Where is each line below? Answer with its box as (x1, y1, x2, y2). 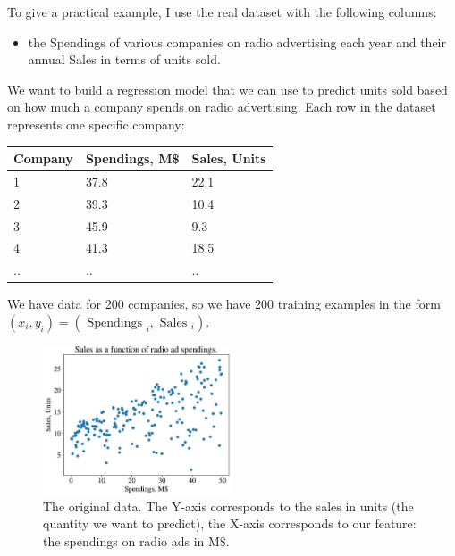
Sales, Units (191, 149, 266, 168)
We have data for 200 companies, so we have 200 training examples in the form (7, 295, 441, 313)
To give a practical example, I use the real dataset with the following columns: (7, 3, 437, 21)
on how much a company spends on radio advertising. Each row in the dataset (7, 97, 436, 116)
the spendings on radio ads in (43, 532, 205, 551)
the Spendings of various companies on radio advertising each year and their (28, 32, 446, 51)
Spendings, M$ (85, 149, 180, 168)
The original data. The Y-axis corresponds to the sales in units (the (43, 496, 414, 515)
